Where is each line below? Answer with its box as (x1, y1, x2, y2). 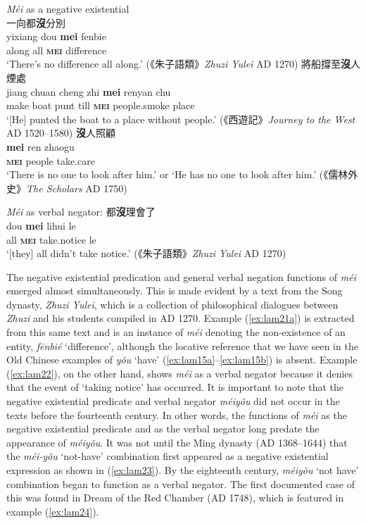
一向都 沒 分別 (6, 15, 65, 30)
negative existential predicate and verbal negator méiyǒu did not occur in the (6, 394, 340, 408)
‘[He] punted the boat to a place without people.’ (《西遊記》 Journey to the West (6, 111, 355, 126)
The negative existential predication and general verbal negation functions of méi (6, 269, 356, 284)
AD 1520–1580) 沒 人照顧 (6, 125, 115, 140)
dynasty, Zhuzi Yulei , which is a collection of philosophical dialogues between (6, 297, 339, 311)
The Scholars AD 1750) (26, 180, 127, 195)
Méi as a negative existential (6, 1, 130, 15)
